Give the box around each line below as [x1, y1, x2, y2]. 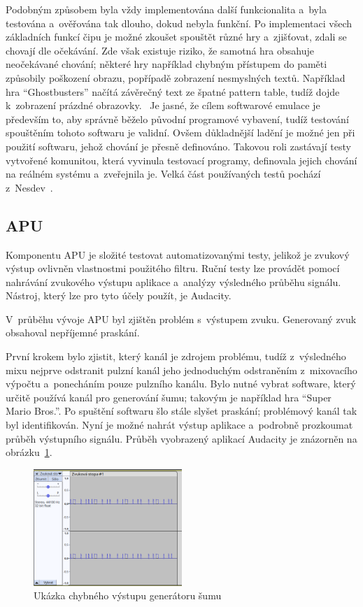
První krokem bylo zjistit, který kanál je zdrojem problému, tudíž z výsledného [6, 349, 346, 364]
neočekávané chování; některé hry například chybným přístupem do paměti [6, 57, 327, 71]
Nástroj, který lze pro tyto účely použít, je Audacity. [6, 288, 232, 303]
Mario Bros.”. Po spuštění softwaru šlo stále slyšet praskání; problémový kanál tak [6, 404, 357, 418]
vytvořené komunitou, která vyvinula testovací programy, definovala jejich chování [6, 152, 357, 167]
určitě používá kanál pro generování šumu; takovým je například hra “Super [6, 390, 332, 404]
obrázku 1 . [6, 445, 52, 459]
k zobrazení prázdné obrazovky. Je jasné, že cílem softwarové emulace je [6, 98, 320, 113]
